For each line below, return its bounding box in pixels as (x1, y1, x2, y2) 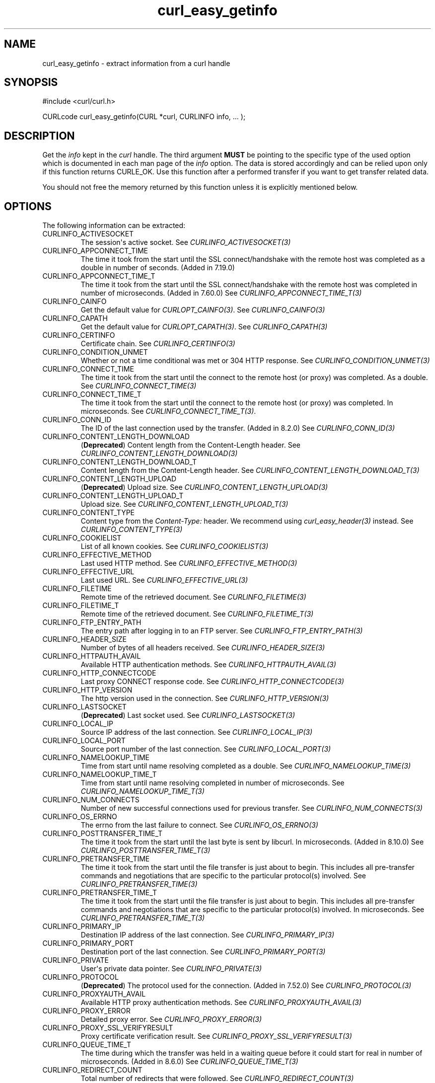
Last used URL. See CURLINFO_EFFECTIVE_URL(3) (80, 576, 248, 585)
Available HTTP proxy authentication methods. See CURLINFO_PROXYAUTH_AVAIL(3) (80, 998, 362, 1007)
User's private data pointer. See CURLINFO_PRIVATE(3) (80, 964, 262, 973)
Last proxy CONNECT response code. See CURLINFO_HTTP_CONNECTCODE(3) (80, 677, 344, 686)
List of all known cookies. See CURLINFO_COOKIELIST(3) (80, 542, 269, 551)
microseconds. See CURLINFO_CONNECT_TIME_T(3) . (80, 407, 256, 416)
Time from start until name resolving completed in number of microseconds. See (80, 778, 345, 787)
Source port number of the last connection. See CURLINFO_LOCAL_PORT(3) (80, 745, 331, 754)
